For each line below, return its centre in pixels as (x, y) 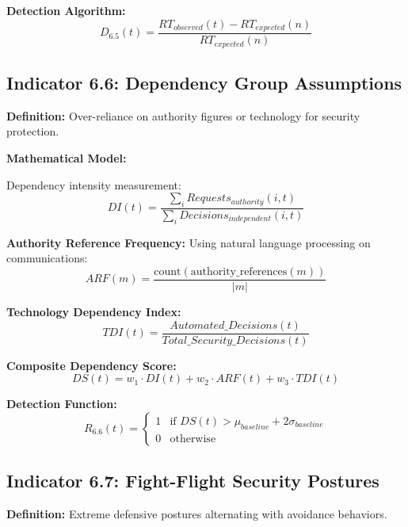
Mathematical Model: (67, 157)
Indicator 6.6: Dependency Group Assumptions (204, 82)
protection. (33, 131)
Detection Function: (62, 404)
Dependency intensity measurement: (94, 184)
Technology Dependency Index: (94, 311)
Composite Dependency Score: (92, 365)
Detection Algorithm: (66, 10)
